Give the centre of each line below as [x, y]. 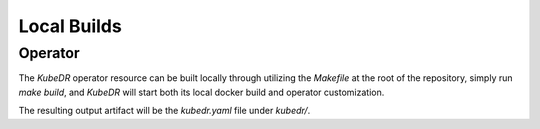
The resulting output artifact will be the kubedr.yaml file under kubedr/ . [164, 111]
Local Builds [70, 26]
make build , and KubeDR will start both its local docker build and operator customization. [201, 92]
